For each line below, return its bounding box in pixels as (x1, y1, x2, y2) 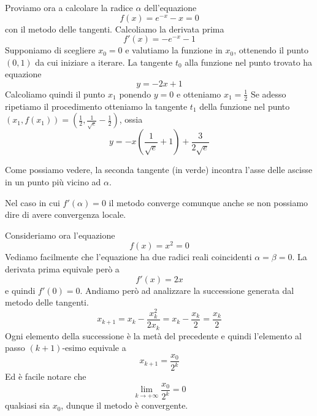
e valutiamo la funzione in (125, 44, 223, 56)
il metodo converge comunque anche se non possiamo (109, 196, 308, 209)
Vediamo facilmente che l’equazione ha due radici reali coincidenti (5, 250, 252, 263)
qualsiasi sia (5, 399, 50, 412)
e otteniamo (177, 87, 221, 100)
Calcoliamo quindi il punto (5, 87, 105, 100)
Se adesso (250, 87, 286, 100)
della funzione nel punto (199, 99, 290, 112)
